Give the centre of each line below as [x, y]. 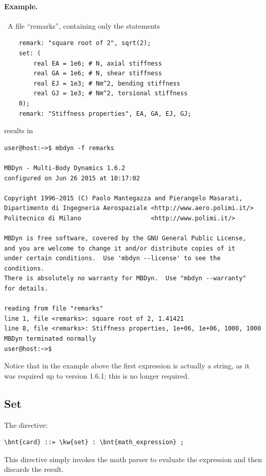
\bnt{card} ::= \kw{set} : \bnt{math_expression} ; [94, 442]
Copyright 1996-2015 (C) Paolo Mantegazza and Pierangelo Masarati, [124, 198]
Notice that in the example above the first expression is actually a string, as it [127, 366]
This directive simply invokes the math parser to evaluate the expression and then [133, 459]
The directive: [26, 425]
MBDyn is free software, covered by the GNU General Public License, [125, 239]
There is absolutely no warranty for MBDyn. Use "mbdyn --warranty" [125, 278]
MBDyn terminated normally [50, 339]
